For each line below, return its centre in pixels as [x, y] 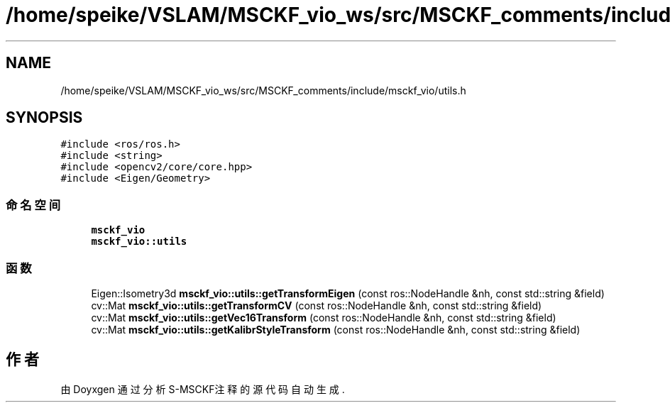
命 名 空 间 [33, 205]
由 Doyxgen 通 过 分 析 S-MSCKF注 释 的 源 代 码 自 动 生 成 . [203, 389]
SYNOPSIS [44, 118]
